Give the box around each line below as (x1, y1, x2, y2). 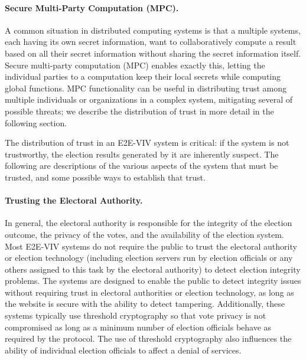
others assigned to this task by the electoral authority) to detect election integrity (5, 263, 301, 275)
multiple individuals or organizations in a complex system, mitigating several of (5, 93, 293, 106)
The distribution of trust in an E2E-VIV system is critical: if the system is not (5, 136, 289, 149)
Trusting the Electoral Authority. (5, 194, 143, 207)
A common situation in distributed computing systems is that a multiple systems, (5, 24, 301, 36)
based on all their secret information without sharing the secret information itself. (5, 47, 301, 59)
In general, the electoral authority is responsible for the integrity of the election (5, 217, 292, 229)
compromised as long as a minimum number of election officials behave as (5, 320, 272, 333)
